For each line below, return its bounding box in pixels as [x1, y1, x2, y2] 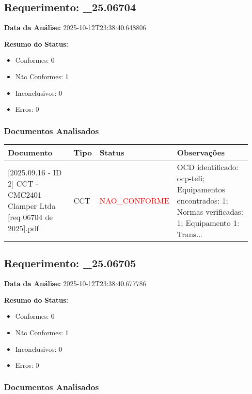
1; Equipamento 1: [177, 217, 239, 228]
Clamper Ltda [8, 200, 56, 212]
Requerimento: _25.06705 [4, 256, 136, 271]
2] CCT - [8, 178, 39, 189]
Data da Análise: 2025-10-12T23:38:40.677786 [4, 278, 146, 289]
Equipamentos [177, 183, 225, 195]
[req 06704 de [8, 211, 53, 223]
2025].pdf [8, 223, 39, 234]
